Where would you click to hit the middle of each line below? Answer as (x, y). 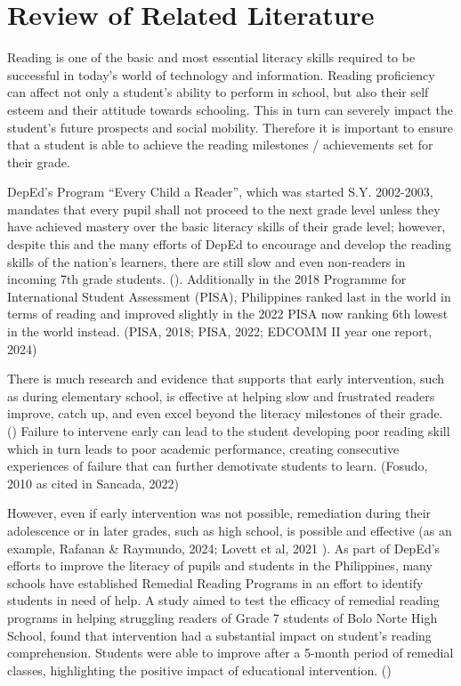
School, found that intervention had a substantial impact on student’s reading (219, 635)
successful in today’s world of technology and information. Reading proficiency (221, 74)
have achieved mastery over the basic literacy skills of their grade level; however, (226, 226)
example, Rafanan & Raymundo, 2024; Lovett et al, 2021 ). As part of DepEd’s (224, 548)
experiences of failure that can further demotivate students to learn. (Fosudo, (218, 466)
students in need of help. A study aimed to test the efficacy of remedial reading (223, 600)
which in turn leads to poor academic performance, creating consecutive (203, 448)
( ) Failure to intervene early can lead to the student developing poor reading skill (229, 431)
